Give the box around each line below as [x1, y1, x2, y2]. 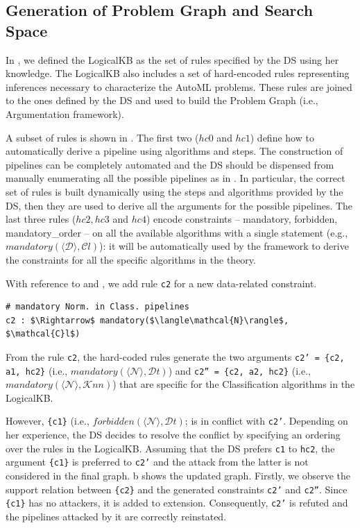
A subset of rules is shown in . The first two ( [6, 130, 199, 144]
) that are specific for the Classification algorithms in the [112, 377, 355, 391]
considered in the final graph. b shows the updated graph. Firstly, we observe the [6, 468, 351, 482]
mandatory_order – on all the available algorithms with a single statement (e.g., [6, 225, 348, 239]
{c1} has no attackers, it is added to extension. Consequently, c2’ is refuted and [6, 495, 348, 510]
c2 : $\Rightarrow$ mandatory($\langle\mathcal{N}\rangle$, [6, 315, 289, 325]
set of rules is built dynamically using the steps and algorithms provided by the [6, 184, 343, 198]
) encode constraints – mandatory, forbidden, [146, 212, 338, 226]
